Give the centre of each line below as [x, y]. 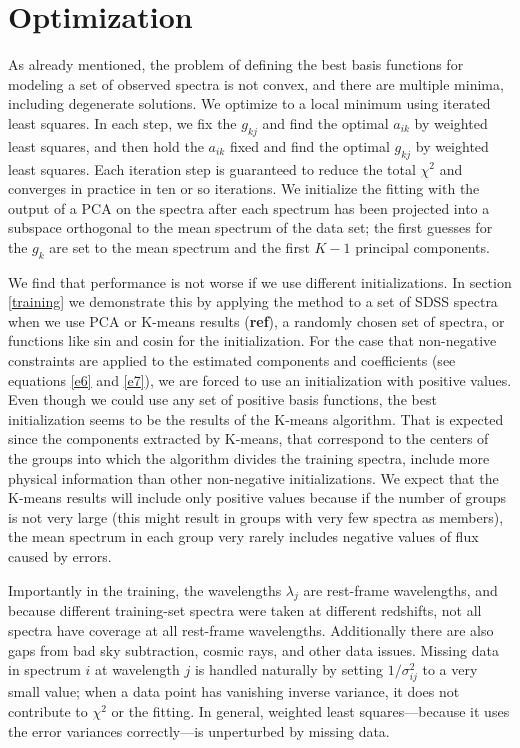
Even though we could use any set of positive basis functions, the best [222, 399]
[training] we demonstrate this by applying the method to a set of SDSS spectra [253, 301]
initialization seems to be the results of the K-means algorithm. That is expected [256, 418]
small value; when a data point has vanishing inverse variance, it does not [234, 691]
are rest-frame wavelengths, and [400, 589]
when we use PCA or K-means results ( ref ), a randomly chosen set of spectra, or [256, 320]
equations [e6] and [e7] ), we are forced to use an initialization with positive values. [260, 379]
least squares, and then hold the [106, 145]
